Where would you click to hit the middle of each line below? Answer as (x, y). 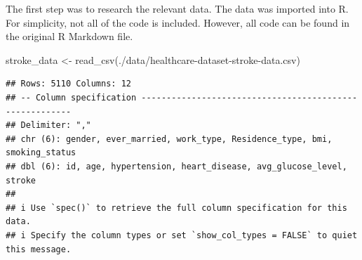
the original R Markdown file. (69, 36)
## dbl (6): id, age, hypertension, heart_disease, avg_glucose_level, (176, 166)
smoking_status (41, 153)
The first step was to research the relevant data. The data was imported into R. (177, 8)
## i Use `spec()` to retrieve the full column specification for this (176, 208)
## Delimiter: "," (48, 125)
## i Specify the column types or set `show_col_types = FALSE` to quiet (182, 235)
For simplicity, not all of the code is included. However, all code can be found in (178, 22)
